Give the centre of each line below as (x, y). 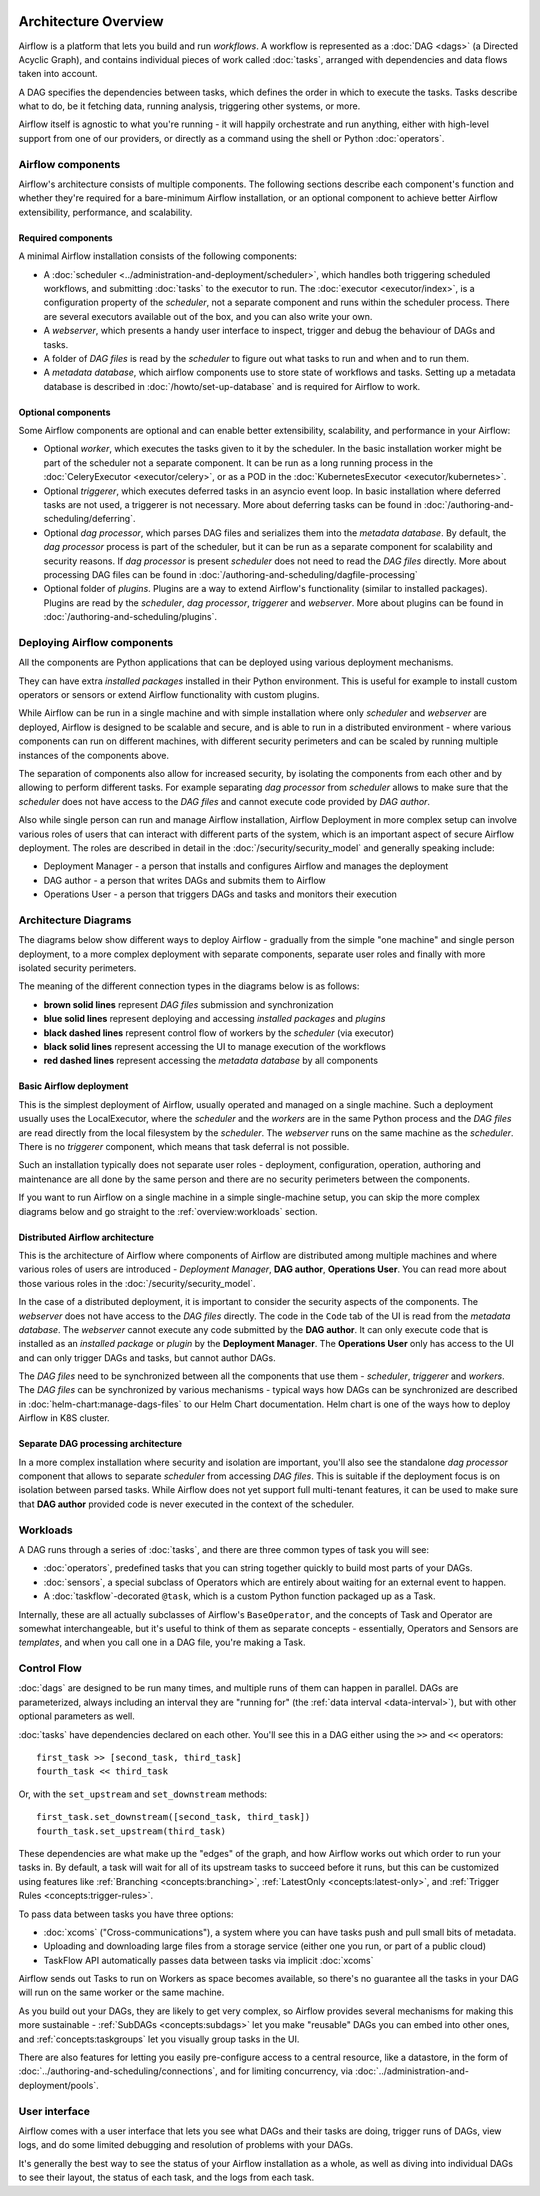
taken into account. (58, 74)
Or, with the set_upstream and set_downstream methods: (143, 1794)
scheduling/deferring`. (89, 519)
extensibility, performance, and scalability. (105, 212)
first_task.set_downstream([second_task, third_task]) (173, 1817)
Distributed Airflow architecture (86, 1237)
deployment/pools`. (58, 2085)
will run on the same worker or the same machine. (121, 1992)
